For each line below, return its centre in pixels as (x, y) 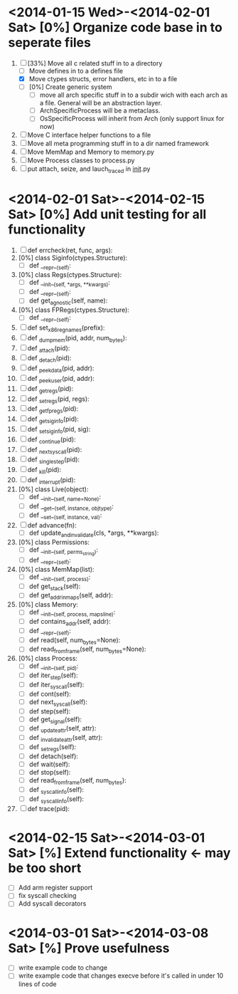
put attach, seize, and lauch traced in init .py (89, 170)
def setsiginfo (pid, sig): (59, 430)
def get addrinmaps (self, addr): (71, 596)
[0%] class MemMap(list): (56, 569)
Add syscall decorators (52, 904)
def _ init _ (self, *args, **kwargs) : (70, 283)
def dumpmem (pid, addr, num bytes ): (77, 339)
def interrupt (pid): (52, 480)
